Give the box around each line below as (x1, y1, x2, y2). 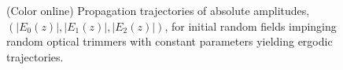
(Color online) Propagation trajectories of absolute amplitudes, (6, 2, 310, 18)
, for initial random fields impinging (164, 17, 337, 34)
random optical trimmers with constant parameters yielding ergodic (6, 33, 333, 50)
